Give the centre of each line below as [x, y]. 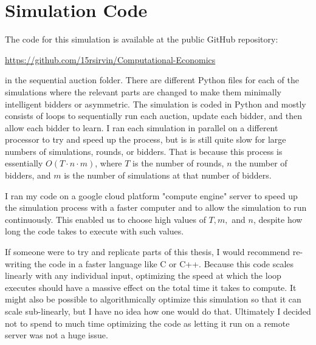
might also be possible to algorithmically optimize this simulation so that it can [153, 299]
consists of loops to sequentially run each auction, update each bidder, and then [153, 116]
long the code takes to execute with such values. [94, 231]
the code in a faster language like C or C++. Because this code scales [164, 263]
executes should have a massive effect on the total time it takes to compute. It [151, 287]
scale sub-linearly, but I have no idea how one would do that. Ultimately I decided [158, 311]
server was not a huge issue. [57, 335]
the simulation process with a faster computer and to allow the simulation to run [156, 207]
